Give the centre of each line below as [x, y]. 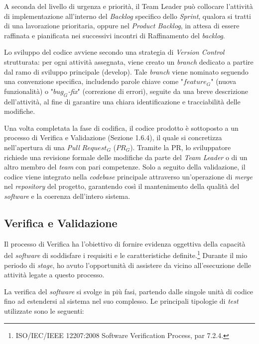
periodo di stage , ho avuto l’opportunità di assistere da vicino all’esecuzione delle [128, 265]
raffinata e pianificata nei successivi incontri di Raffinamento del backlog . [115, 35]
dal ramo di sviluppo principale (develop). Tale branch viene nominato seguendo [126, 71]
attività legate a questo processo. [54, 275]
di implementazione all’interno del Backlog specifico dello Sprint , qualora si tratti [128, 16]
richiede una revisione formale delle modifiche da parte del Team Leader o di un [126, 157]
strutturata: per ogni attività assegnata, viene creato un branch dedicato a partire [129, 61]
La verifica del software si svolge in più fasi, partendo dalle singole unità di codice [129, 291]
